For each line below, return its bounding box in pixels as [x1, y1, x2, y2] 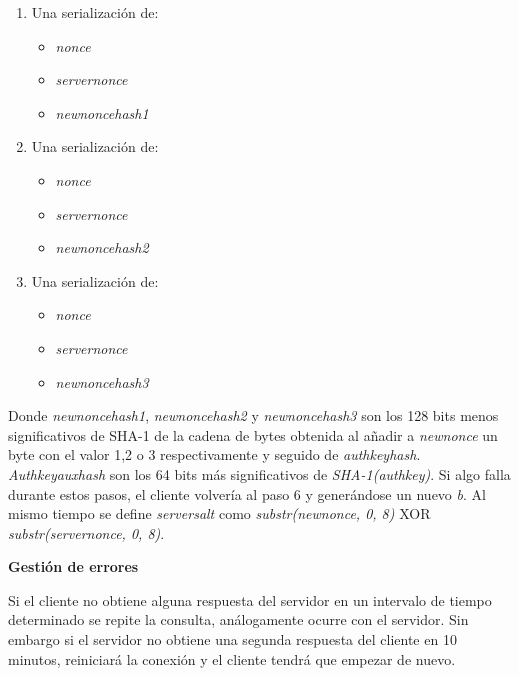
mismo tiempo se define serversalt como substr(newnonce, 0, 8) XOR [8, 503, 431, 524]
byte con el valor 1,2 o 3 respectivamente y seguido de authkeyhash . [8, 444, 421, 465]
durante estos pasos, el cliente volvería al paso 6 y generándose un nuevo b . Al [8, 483, 486, 504]
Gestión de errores [8, 556, 139, 577]
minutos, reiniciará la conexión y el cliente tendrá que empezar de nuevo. [8, 648, 456, 669]
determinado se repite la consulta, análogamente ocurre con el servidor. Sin [8, 609, 469, 630]
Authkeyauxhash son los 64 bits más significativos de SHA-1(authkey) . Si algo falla [8, 463, 511, 484]
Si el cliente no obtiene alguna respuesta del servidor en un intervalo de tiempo [8, 589, 492, 610]
